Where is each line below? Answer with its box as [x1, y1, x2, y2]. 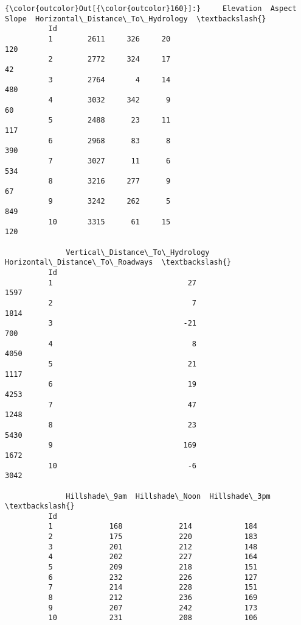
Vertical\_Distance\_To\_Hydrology [66, 248, 210, 257]
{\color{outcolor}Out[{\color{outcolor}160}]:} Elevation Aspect [5, 4, 297, 13]
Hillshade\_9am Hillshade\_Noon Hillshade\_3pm [66, 491, 271, 501]
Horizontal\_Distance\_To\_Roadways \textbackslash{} [5, 258, 232, 267]
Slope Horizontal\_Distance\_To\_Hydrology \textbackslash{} [5, 14, 266, 23]
